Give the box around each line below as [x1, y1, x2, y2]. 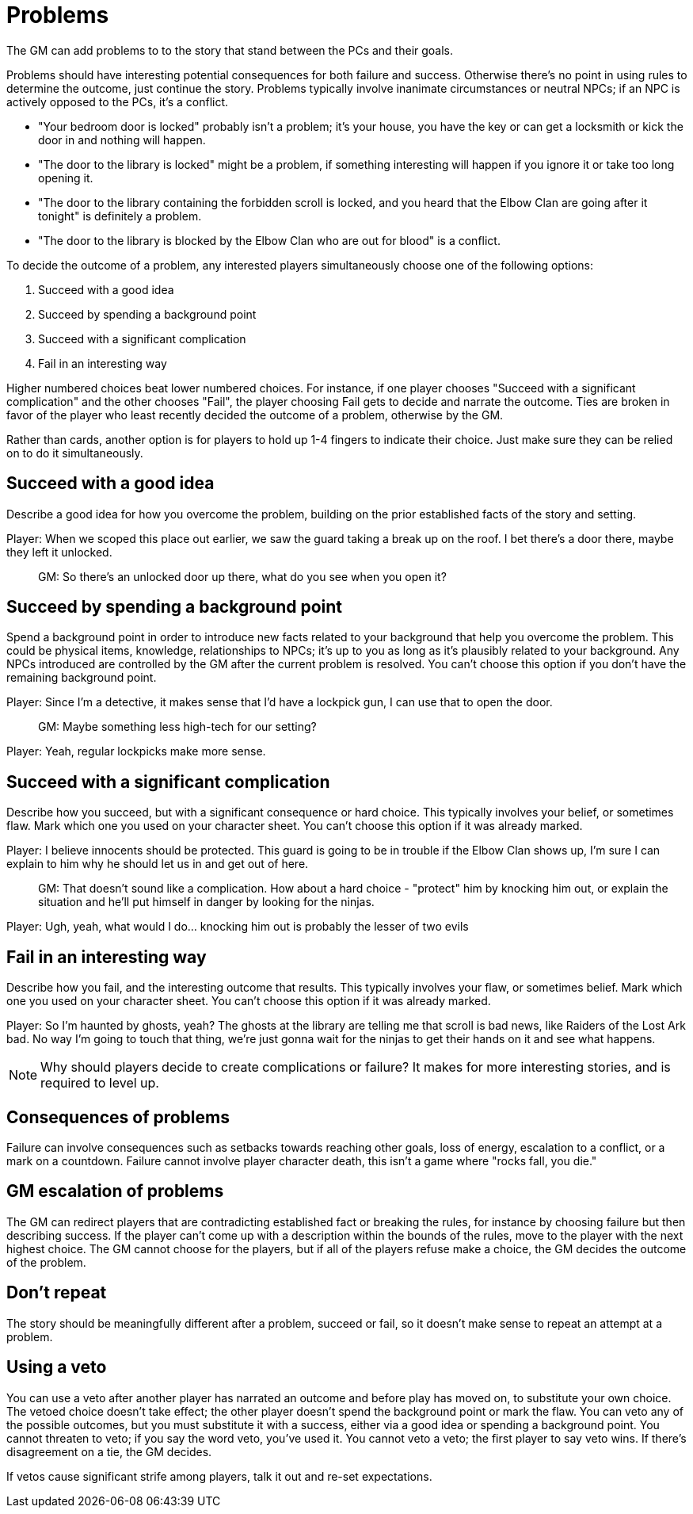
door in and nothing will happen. [38, 132, 206, 147]
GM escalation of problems [6, 1181, 224, 1202]
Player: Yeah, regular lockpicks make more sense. [6, 744, 266, 759]
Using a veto [6, 1357, 107, 1378]
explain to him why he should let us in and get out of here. [6, 857, 309, 871]
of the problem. [6, 1255, 86, 1269]
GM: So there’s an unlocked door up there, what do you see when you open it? [38, 569, 447, 583]
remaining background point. [6, 671, 157, 685]
